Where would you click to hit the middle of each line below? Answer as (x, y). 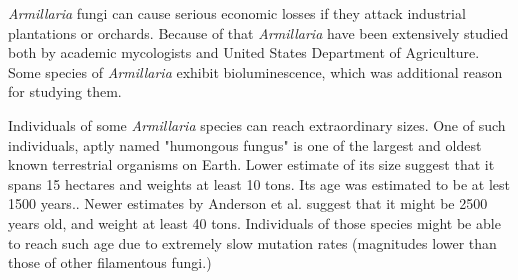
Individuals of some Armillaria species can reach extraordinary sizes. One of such (257, 124)
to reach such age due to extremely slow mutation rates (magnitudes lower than (252, 242)
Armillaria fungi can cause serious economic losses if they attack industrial (237, 13)
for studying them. (65, 91)
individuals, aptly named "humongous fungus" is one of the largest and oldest (245, 144)
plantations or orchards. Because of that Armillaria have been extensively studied (258, 32)
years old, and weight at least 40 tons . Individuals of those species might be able (254, 222)
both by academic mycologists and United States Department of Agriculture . (244, 52)
